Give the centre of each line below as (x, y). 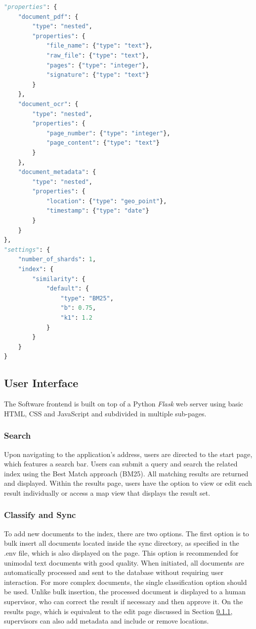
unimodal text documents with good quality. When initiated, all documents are (124, 562)
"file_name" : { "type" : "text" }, (99, 46)
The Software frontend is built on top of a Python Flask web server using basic (124, 404)
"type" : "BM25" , (87, 298)
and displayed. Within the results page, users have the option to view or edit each (128, 483)
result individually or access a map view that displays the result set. (107, 492)
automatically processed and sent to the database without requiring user (114, 572)
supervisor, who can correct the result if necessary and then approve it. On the (124, 601)
